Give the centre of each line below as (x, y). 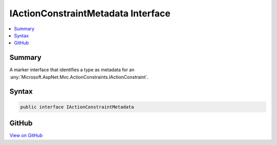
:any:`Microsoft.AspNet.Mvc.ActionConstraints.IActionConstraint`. (79, 77)
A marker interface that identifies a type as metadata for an (72, 70)
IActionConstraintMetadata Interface (90, 13)
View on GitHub (26, 135)
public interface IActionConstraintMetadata (77, 107)
